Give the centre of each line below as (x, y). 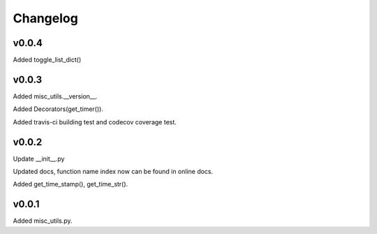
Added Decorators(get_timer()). (58, 109)
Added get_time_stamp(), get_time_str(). (71, 184)
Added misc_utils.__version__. (55, 96)
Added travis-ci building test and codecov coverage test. (95, 122)
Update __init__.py (39, 159)
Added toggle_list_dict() (47, 60)
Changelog (45, 18)
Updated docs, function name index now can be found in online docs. (113, 172)
